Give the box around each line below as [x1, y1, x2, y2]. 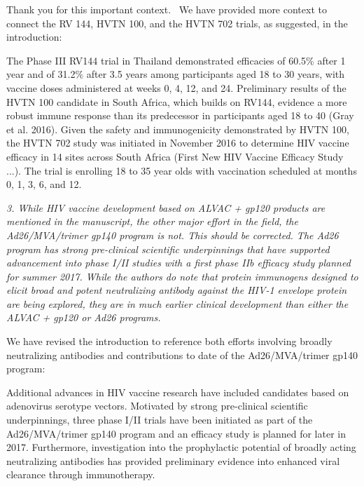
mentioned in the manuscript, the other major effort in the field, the [6, 214, 298, 229]
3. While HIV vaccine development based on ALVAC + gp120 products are [6, 200, 325, 215]
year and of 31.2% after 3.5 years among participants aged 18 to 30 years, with [6, 67, 345, 81]
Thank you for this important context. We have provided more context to [6, 2, 327, 16]
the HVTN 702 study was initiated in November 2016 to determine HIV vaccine [6, 135, 349, 150]
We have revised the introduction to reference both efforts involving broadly [6, 334, 332, 349]
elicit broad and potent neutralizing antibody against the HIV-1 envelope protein [6, 283, 347, 297]
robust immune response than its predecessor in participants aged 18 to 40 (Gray [6, 108, 354, 123]
